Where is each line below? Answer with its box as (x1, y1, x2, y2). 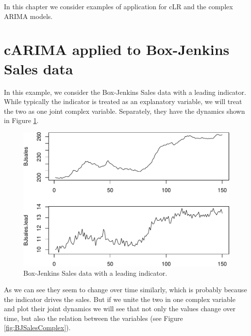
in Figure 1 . (4, 115, 39, 125)
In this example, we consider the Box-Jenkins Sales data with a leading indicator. (4, 87, 246, 97)
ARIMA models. (4, 11, 53, 21)
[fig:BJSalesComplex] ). (4, 322, 71, 333)
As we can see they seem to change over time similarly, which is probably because (4, 284, 247, 294)
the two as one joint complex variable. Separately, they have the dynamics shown (4, 106, 245, 116)
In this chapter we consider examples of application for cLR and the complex (4, 1, 233, 11)
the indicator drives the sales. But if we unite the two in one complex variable (4, 294, 235, 304)
